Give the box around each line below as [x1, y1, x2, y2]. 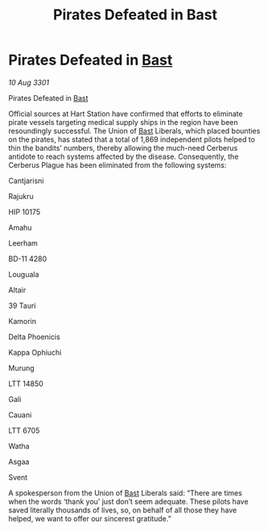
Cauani [8, 409, 32, 420]
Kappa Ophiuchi [8, 347, 62, 357]
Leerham [8, 238, 39, 247]
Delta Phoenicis [8, 332, 60, 342]
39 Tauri [8, 301, 36, 310]
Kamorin [8, 316, 36, 326]
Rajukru [8, 191, 34, 201]
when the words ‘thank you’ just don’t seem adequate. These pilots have [8, 496, 249, 506]
